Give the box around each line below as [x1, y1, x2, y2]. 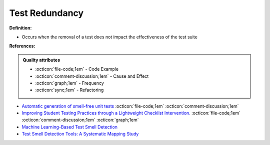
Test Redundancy [9, 7, 84, 18]
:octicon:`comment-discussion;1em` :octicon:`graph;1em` [21, 117, 139, 123]
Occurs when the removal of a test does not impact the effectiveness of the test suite [21, 34, 197, 40]
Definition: [9, 25, 32, 31]
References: [9, 43, 35, 49]
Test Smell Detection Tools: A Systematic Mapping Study [21, 131, 139, 137]
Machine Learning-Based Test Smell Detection [21, 124, 117, 130]
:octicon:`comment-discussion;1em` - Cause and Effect [35, 73, 149, 79]
